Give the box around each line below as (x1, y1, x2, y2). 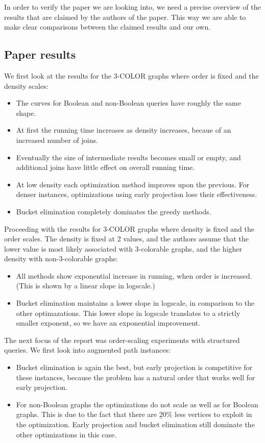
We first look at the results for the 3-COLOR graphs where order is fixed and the (4, 70, 259, 81)
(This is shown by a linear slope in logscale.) (16, 280, 155, 291)
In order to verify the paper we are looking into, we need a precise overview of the (4, 2, 261, 12)
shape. (16, 107, 36, 118)
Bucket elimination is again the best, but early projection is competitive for (16, 362, 253, 373)
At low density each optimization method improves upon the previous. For (16, 179, 250, 189)
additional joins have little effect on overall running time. (16, 162, 195, 173)
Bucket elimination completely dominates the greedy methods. (16, 206, 211, 216)
